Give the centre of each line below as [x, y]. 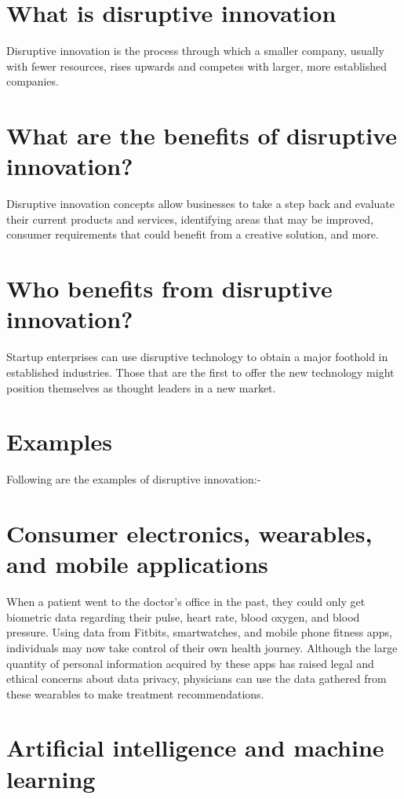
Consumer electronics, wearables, [189, 533]
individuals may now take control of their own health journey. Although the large [202, 647]
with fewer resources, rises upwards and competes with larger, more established [197, 66]
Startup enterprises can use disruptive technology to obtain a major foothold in [197, 357]
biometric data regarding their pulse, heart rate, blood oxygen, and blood [183, 617]
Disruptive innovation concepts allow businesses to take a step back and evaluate [201, 204]
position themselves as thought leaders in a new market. [141, 387]
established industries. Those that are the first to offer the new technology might [200, 372]
